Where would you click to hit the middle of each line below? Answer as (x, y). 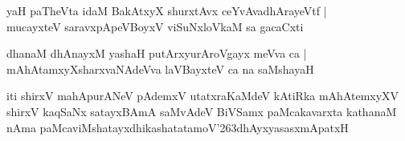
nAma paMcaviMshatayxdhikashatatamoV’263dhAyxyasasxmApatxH (178, 127)
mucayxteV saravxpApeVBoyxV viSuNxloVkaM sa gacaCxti (155, 26)
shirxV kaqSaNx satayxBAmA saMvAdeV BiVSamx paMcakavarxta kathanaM (202, 111)
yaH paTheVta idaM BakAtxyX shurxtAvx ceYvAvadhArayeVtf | (167, 10)
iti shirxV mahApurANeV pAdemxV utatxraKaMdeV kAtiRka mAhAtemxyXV (203, 96)
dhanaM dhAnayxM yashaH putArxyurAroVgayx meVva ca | (157, 53)
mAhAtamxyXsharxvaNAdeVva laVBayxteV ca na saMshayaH (160, 68)
